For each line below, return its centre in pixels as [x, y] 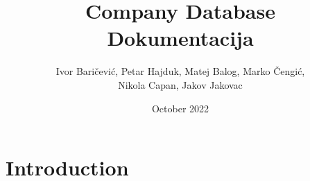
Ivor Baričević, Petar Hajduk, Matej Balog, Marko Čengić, [180, 71]
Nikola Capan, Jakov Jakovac [180, 84]
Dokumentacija [180, 38]
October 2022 [180, 108]
